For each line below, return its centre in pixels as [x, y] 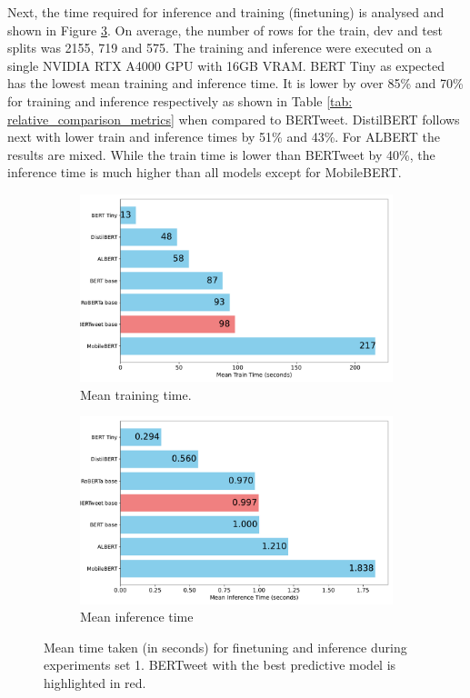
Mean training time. [136, 394]
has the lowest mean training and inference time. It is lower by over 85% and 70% [235, 83]
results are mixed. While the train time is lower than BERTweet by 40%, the [221, 154]
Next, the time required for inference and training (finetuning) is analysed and [226, 12]
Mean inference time [137, 617]
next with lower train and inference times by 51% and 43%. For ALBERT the [224, 137]
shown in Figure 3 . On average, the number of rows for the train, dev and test [225, 30]
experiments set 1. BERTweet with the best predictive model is [220, 665]
